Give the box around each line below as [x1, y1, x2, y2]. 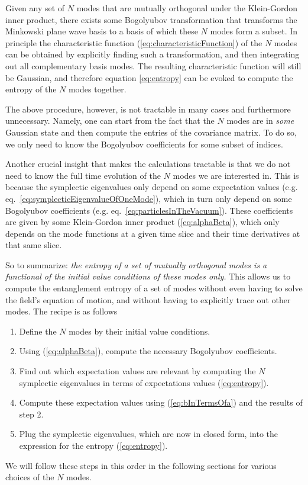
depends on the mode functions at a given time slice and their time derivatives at [5, 227, 300, 239]
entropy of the [5, 83, 57, 95]
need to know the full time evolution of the [5, 169, 161, 181]
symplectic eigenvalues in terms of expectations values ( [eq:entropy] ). [19, 376, 269, 388]
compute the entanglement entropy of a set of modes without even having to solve [5, 282, 303, 294]
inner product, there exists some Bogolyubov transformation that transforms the [5, 13, 297, 25]
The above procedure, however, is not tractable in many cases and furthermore [5, 102, 291, 115]
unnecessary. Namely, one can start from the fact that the [5, 114, 215, 127]
